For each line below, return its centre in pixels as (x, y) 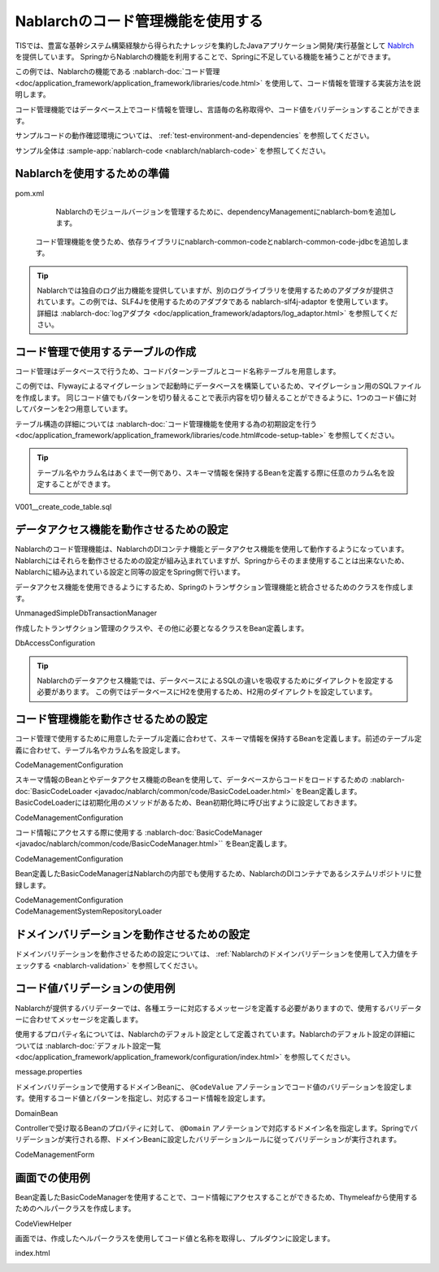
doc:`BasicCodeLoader (54, 791)
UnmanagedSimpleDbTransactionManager (86, 613)
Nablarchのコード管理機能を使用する (139, 21)
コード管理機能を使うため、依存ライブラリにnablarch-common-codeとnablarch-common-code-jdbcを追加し (219, 241)
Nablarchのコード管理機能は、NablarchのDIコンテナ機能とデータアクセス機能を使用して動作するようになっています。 (212, 549)
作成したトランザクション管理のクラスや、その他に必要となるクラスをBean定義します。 (162, 628)
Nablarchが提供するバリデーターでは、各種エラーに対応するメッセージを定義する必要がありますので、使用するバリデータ (218, 1008)
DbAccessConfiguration (55, 643)
